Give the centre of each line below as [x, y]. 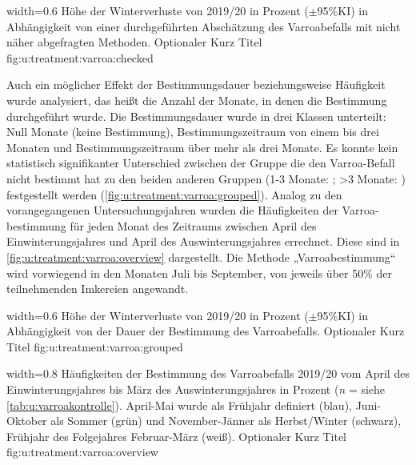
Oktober [27, 421]
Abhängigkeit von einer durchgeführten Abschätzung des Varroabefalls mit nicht [204, 26]
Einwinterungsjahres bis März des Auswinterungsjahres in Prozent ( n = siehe [196, 389]
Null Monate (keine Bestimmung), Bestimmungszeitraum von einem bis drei [193, 132]
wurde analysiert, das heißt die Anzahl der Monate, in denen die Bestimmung [197, 100]
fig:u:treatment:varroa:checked [80, 57]
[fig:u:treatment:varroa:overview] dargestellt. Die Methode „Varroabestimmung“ [201, 257]
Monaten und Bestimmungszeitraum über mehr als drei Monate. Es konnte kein [202, 147]
